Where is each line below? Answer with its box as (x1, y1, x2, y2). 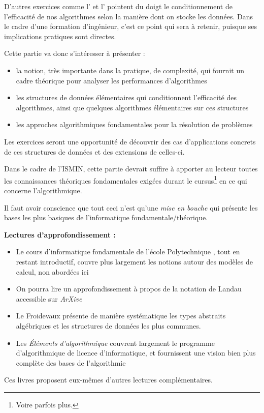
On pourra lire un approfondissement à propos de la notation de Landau (16, 283, 242, 294)
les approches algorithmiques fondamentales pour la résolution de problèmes (16, 119, 253, 130)
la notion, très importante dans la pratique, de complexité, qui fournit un (16, 65, 244, 75)
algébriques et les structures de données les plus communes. (16, 320, 201, 331)
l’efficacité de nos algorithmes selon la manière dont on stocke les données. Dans (4, 11, 253, 21)
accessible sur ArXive (16, 293, 82, 304)
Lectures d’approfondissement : (4, 229, 116, 240)
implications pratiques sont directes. (4, 31, 116, 41)
